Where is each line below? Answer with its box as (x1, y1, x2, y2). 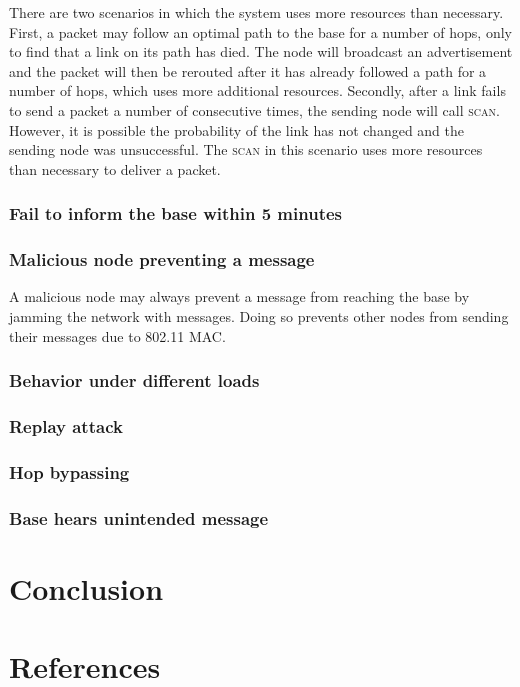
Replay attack (9, 413, 123, 438)
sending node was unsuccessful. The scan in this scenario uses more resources (9, 139, 483, 160)
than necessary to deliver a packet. (9, 158, 221, 179)
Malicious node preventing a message (9, 247, 315, 272)
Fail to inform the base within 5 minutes (9, 201, 343, 226)
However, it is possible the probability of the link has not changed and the (9, 119, 465, 140)
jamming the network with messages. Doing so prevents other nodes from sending (9, 306, 509, 326)
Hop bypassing (9, 459, 130, 484)
